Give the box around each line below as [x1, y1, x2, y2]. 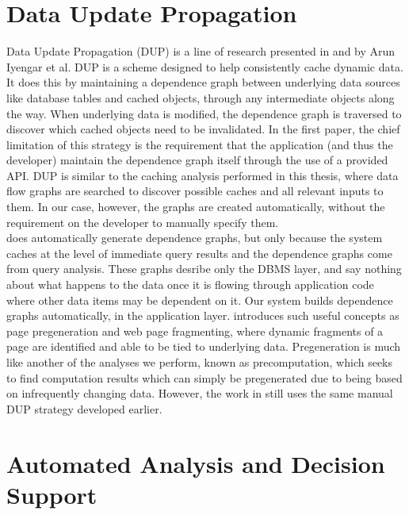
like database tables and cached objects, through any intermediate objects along [6, 89, 395, 106]
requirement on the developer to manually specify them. [6, 213, 279, 230]
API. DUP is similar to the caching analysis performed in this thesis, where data [6, 167, 399, 183]
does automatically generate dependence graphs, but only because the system [6, 229, 383, 246]
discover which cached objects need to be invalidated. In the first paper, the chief [6, 121, 400, 137]
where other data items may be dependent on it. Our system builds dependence [6, 291, 393, 308]
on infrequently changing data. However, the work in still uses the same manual [6, 385, 393, 402]
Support [6, 478, 97, 510]
